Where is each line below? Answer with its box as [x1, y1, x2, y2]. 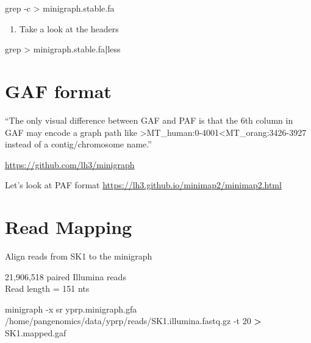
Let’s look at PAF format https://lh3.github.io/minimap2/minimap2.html [5, 179, 282, 191]
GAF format [5, 78, 112, 103]
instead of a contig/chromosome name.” [5, 138, 152, 150]
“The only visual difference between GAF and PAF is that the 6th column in [5, 113, 293, 126]
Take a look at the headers [19, 22, 119, 35]
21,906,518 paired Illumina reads [5, 270, 126, 283]
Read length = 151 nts [5, 282, 90, 295]
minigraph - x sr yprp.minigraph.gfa [5, 302, 137, 315]
